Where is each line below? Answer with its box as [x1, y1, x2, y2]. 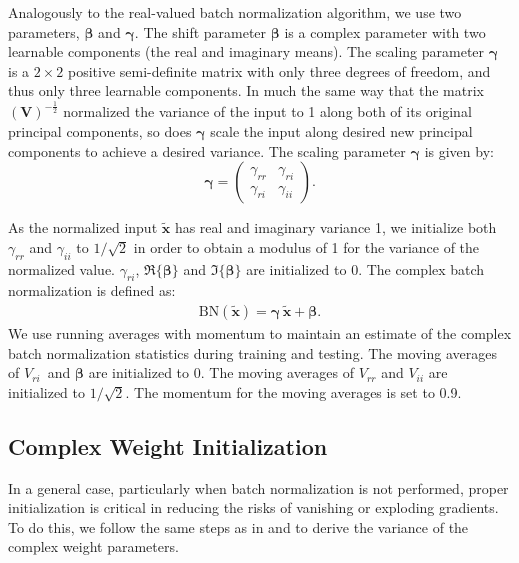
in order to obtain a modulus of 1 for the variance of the [133, 236, 480, 257]
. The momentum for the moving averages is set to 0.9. [125, 381, 462, 402]
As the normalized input [8, 217, 158, 238]
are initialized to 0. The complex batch [246, 258, 485, 279]
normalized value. [8, 258, 115, 279]
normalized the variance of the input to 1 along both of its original [63, 101, 472, 122]
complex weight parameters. [8, 536, 179, 557]
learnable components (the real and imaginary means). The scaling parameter [8, 41, 485, 62]
